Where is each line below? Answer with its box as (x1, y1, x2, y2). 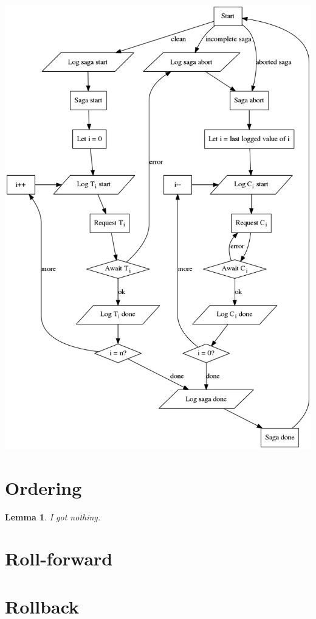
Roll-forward (5, 546, 113, 571)
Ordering (5, 475, 82, 500)
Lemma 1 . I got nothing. (5, 510, 101, 523)
